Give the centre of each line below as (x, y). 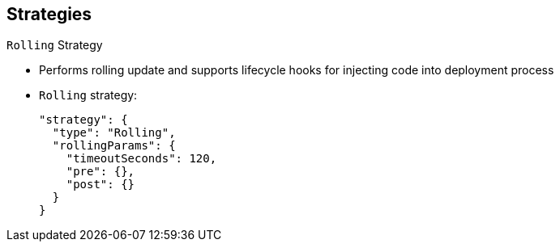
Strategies (49, 14)
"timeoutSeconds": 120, (141, 159)
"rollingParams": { (114, 146)
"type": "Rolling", (114, 133)
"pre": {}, (100, 172)
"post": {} (100, 185)
